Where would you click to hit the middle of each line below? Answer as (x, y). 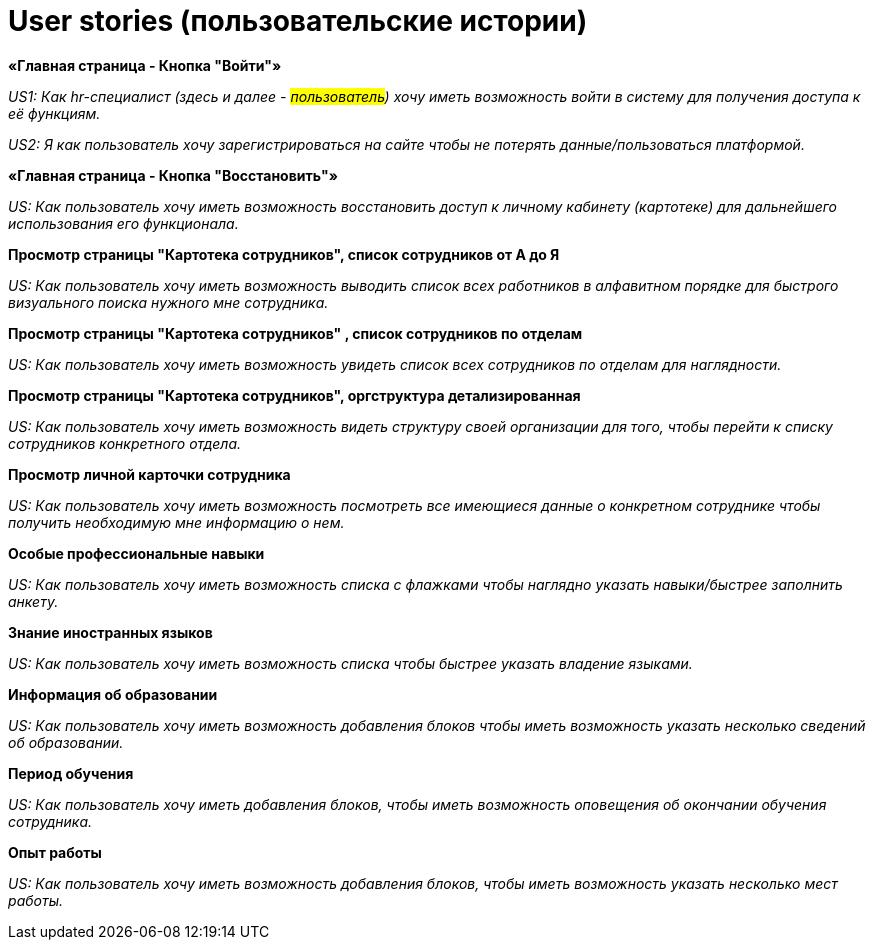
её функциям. (54, 113)
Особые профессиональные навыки (136, 553)
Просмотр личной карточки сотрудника (149, 474)
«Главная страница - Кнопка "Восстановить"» (173, 175)
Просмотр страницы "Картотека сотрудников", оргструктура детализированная (294, 395)
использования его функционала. (123, 223)
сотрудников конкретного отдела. (124, 443)
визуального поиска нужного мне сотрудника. (168, 302)
